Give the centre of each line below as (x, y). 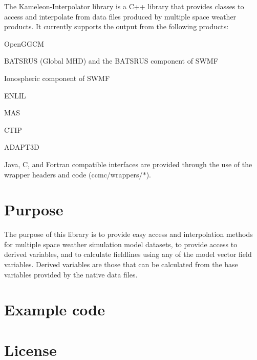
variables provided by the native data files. (71, 274)
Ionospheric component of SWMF (57, 78)
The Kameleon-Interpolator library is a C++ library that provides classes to (124, 6)
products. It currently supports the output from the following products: (116, 26)
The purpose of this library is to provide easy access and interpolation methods (128, 234)
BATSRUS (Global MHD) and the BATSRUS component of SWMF (111, 61)
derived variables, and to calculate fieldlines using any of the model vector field (128, 254)
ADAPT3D (22, 147)
